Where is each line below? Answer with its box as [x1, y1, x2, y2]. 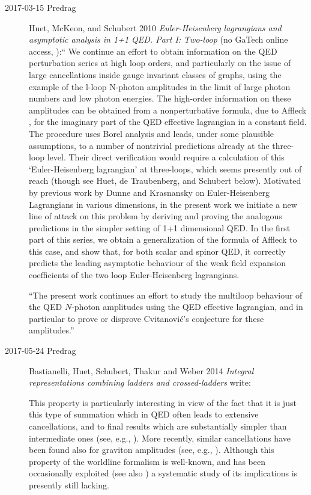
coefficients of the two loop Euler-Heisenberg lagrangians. [29, 269, 240, 281]
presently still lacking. [29, 478, 109, 491]
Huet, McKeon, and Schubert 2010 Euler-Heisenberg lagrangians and [29, 21, 282, 34]
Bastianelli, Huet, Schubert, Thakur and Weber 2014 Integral [29, 364, 254, 377]
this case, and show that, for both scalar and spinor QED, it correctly [29, 244, 286, 257]
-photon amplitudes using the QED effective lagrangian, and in [71, 300, 303, 313]
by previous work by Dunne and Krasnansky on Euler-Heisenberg [29, 186, 270, 198]
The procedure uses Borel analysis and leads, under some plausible [29, 127, 274, 139]
